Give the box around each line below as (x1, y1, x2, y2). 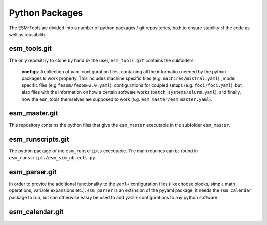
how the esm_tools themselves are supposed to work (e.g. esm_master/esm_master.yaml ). (21, 96, 213, 102)
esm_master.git (9, 109, 59, 117)
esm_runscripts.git (9, 135, 69, 143)
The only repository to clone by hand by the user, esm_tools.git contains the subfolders (9, 57, 194, 63)
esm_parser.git (9, 168, 57, 176)
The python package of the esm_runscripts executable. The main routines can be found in (9, 148, 198, 154)
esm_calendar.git (9, 207, 64, 216)
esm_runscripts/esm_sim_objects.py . (9, 155, 97, 160)
